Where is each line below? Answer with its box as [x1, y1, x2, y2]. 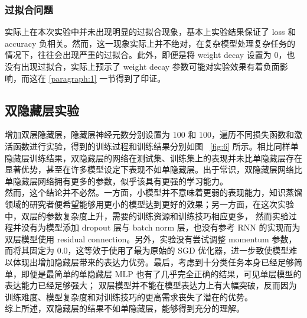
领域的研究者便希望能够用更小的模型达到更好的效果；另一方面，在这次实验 [5, 197, 294, 210]
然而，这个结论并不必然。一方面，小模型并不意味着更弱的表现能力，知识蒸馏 [5, 186, 302, 199]
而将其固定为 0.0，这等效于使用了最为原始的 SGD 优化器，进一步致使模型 [5, 244, 289, 257]
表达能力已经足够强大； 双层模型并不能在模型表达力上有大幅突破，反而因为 [5, 279, 297, 291]
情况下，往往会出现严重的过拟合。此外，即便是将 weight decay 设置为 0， [5, 48, 287, 61]
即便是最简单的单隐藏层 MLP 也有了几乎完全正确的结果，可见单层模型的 [21, 267, 302, 280]
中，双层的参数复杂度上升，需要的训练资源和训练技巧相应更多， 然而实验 [5, 209, 289, 222]
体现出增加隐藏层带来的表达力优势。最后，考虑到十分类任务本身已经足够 [12, 255, 294, 268]
